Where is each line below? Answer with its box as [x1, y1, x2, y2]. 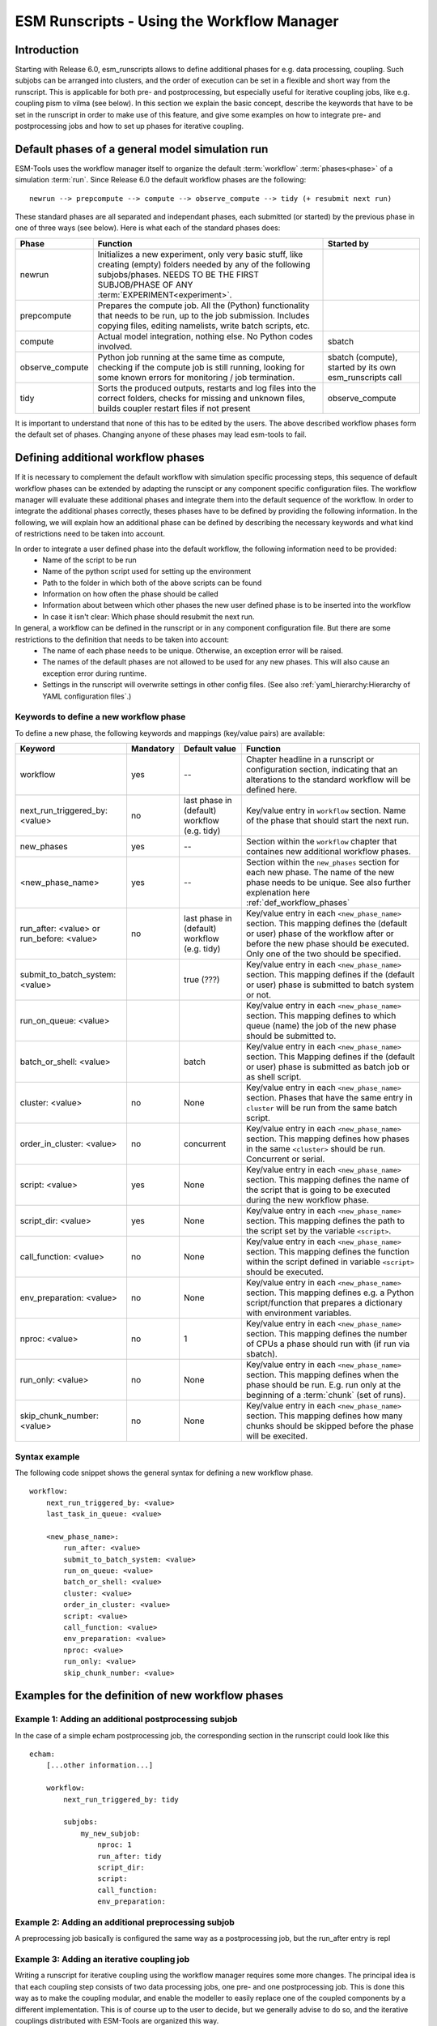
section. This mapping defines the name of [245, 1174, 409, 1186]
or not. [245, 989, 271, 1001]
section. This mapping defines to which [245, 1010, 397, 1021]
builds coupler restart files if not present [97, 402, 251, 413]
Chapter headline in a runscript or [245, 754, 375, 765]
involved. [97, 340, 133, 352]
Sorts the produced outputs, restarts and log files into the [97, 382, 316, 393]
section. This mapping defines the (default [245, 918, 408, 930]
